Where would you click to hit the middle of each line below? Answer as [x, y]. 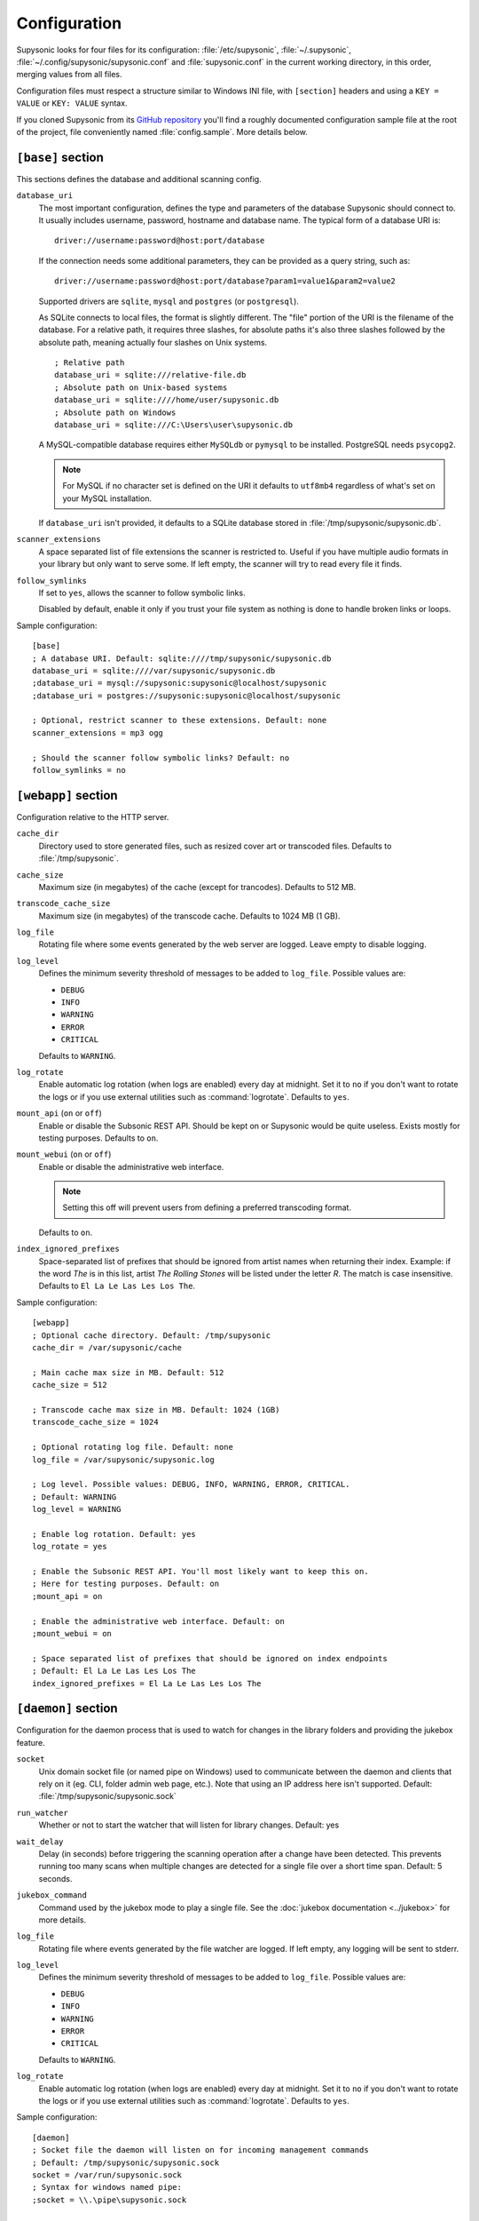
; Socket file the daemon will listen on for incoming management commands [200, 2150]
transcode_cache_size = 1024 [95, 1422]
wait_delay [40, 1842]
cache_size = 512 [70, 1385]
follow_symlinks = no [79, 770]
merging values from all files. [69, 75]
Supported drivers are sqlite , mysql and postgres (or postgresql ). [169, 301]
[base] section [60, 157]
